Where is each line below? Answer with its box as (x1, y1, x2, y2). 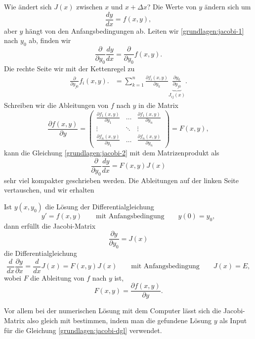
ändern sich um (204, 1, 251, 11)
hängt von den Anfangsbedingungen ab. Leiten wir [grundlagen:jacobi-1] (25, 25, 244, 36)
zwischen (76, 1, 103, 11)
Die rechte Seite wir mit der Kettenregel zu (4, 63, 135, 73)
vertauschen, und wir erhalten (4, 185, 94, 195)
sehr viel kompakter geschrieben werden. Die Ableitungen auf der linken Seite (4, 175, 239, 185)
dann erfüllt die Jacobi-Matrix (4, 220, 96, 231)
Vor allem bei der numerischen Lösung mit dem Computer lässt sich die (4, 305, 221, 316)
